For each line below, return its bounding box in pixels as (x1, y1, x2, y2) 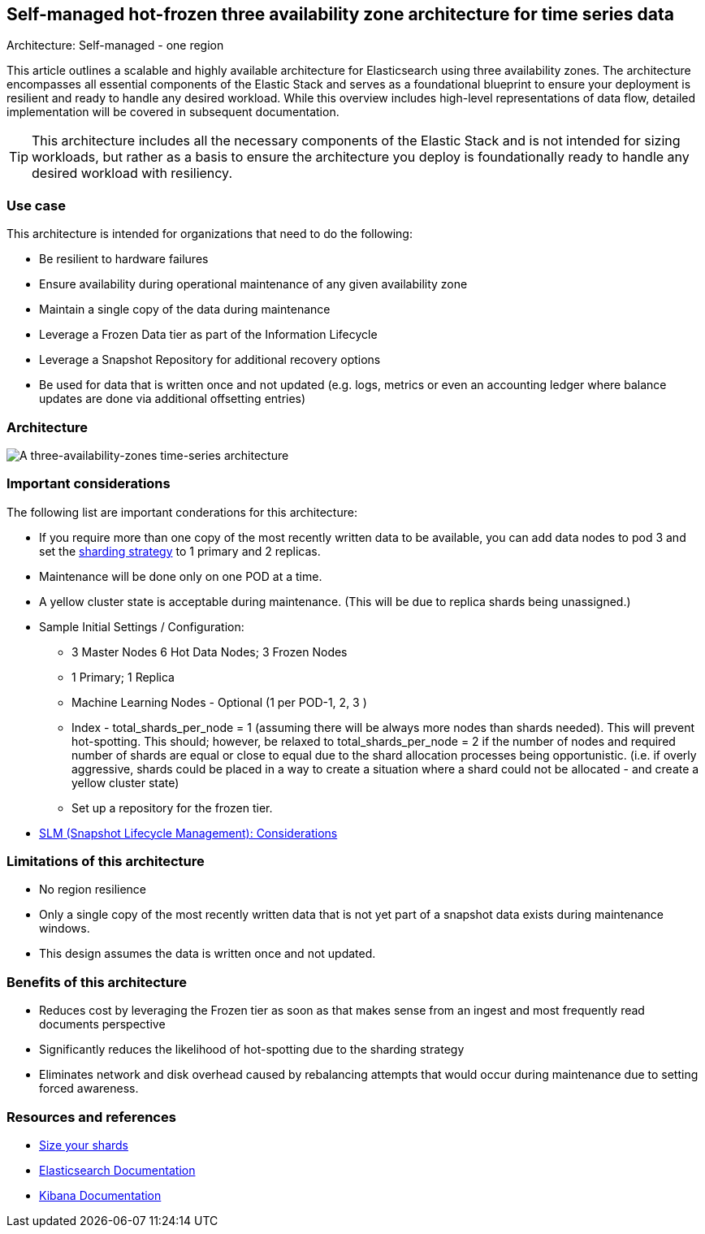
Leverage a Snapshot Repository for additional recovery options (39, 353, 381, 367)
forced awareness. (39, 1081, 139, 1096)
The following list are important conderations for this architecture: (6, 504, 357, 519)
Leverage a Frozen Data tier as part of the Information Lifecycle (39, 327, 378, 342)
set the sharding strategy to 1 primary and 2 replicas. (39, 543, 321, 558)
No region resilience (39, 882, 147, 897)
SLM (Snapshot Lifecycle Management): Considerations (39, 825, 338, 840)
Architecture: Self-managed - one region (6, 38, 224, 53)
